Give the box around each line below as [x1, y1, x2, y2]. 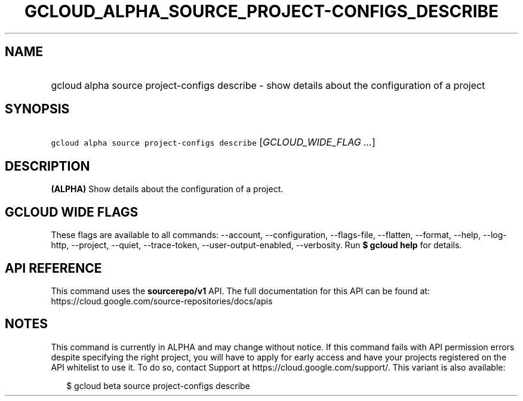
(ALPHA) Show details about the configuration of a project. [51, 184, 284, 195]
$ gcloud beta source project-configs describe [66, 380, 250, 391]
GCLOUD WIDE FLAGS [5, 204, 139, 220]
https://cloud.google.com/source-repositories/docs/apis [51, 295, 273, 306]
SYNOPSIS [5, 101, 70, 117]
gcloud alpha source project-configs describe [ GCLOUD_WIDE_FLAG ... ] [51, 136, 376, 149]
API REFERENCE [5, 260, 102, 276]
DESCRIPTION [5, 158, 90, 174]
